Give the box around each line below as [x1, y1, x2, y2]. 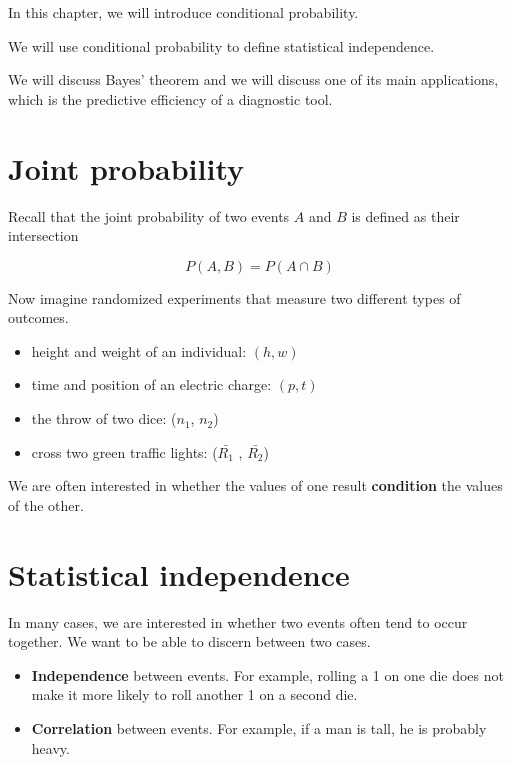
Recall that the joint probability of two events [8, 205, 290, 226]
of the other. [8, 494, 84, 515]
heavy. [31, 737, 70, 758]
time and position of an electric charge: [31, 374, 272, 395]
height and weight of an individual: [31, 340, 247, 361]
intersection [8, 225, 79, 246]
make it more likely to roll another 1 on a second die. [31, 684, 358, 705]
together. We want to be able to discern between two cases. [8, 631, 371, 652]
